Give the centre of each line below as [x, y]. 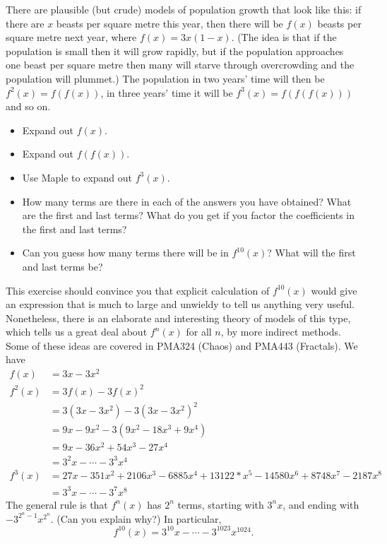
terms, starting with [221, 504]
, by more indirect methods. [281, 332]
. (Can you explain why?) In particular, [136, 518]
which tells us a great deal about [77, 332]
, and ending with [321, 504]
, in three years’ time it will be [167, 92]
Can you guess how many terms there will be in [125, 253]
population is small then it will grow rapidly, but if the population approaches [175, 51]
